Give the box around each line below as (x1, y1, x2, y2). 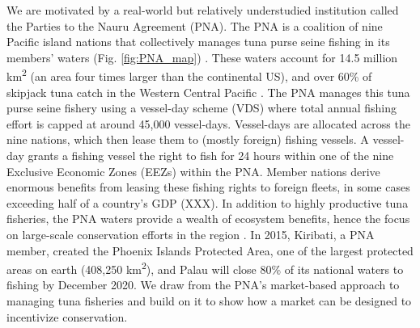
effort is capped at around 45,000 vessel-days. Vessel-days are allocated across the (6, 115, 410, 132)
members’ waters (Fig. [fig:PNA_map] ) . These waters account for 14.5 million (6, 48, 398, 65)
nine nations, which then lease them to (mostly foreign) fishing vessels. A (6, 131, 369, 148)
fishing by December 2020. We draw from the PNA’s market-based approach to (6, 276, 400, 293)
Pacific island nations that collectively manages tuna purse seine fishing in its (6, 33, 390, 50)
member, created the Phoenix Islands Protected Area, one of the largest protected (6, 242, 414, 259)
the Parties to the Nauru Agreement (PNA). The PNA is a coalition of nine (6, 17, 383, 34)
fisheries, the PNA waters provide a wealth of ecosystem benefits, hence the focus (6, 210, 410, 227)
